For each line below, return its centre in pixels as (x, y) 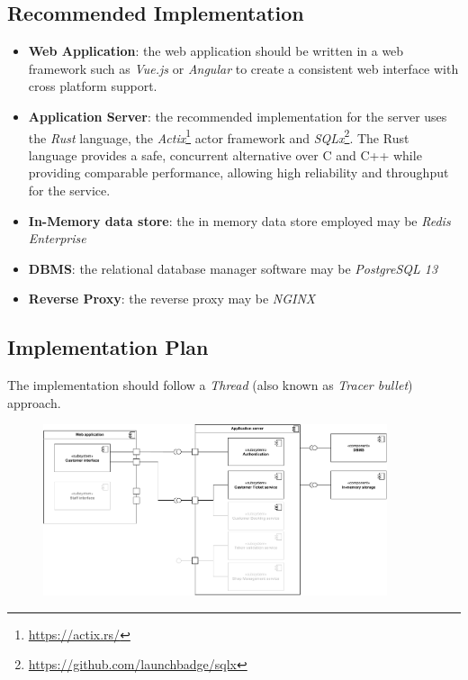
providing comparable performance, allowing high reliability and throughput (238, 172)
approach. (34, 402)
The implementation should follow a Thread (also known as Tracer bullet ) (210, 385)
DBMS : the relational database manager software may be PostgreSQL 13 (233, 268)
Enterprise (57, 238)
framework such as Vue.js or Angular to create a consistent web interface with (243, 68)
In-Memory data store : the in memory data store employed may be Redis (239, 220)
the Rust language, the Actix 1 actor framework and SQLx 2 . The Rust (219, 136)
